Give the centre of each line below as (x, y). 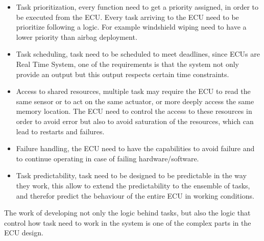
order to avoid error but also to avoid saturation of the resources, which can (135, 121)
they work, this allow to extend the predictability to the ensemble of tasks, (133, 185)
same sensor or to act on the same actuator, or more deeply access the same (135, 101)
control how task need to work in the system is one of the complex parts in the (128, 222)
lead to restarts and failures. (60, 131)
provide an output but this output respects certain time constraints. (123, 74)
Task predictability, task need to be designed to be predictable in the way (131, 175)
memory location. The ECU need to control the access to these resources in (134, 111)
